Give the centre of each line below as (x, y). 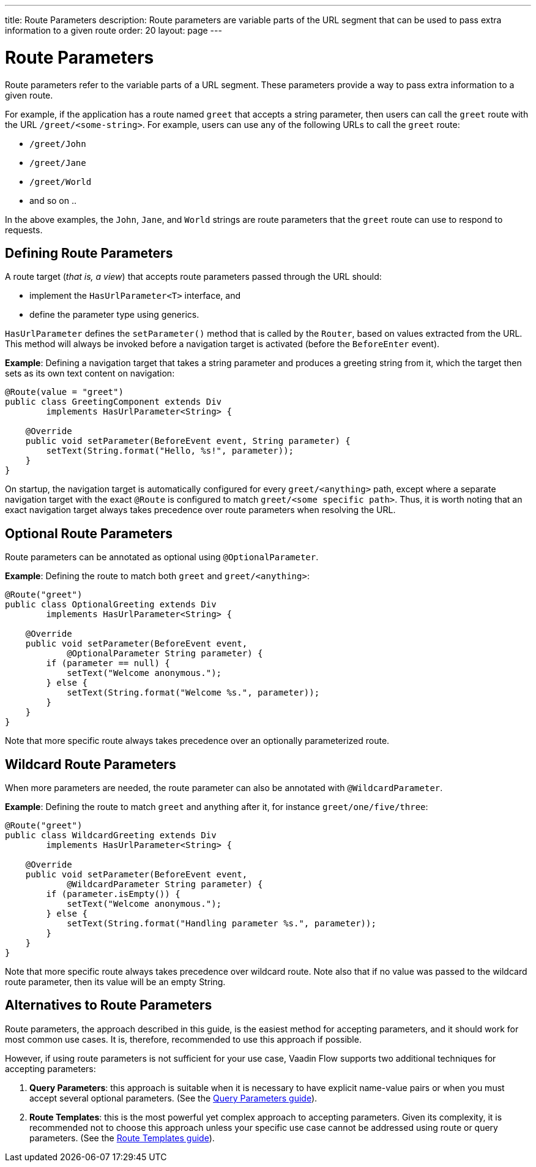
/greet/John (58, 144)
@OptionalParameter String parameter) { (165, 654)
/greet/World (61, 182)
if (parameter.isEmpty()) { (113, 894)
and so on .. (53, 200)
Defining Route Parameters (89, 253)
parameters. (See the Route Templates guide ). (122, 1138)
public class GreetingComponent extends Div (114, 402)
